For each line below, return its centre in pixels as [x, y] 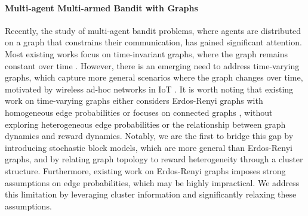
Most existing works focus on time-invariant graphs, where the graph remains [146, 53]
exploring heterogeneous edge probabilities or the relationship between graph [145, 124]
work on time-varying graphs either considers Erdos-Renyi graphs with [134, 101]
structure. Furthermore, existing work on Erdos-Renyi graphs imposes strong [145, 170]
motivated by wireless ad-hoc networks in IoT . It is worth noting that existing [149, 89]
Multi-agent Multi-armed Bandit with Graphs [101, 7]
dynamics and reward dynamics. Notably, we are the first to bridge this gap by [149, 136]
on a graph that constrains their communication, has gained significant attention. [153, 42]
